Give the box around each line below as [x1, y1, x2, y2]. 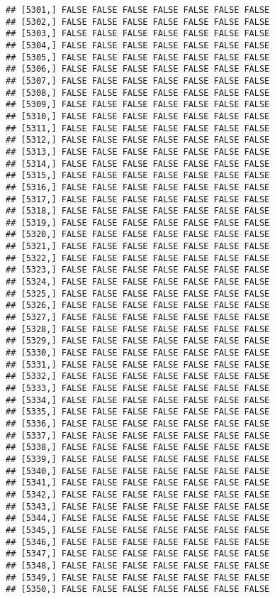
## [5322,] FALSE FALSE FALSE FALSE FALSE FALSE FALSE [6, 253, 270, 263]
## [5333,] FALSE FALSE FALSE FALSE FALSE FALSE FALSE [6, 383, 270, 393]
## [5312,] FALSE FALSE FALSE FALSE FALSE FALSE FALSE [6, 135, 270, 145]
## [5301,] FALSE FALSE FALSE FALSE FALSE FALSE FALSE [6, 5, 270, 15]
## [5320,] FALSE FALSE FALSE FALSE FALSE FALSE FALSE [6, 229, 270, 240]
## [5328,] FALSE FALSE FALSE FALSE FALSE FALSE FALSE [6, 324, 270, 334]
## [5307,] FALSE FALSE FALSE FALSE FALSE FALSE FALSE [6, 75, 270, 86]
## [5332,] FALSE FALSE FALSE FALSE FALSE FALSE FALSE [6, 371, 270, 382]
